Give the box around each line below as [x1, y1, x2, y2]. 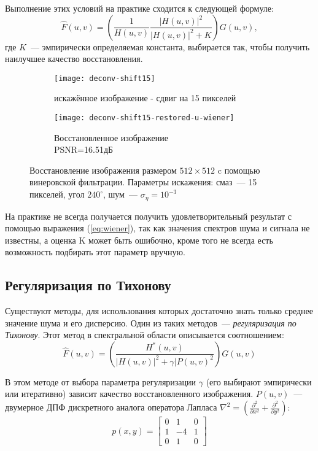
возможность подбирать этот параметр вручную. [5, 245, 185, 258]
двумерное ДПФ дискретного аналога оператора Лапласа [5, 401, 217, 414]
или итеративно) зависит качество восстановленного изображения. [5, 387, 254, 400]
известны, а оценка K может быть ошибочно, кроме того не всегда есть [5, 233, 273, 246]
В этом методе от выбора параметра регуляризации [5, 375, 196, 388]
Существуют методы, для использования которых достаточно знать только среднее [5, 304, 314, 317]
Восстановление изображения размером [29, 163, 177, 176]
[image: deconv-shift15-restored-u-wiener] [54, 114, 235, 123]
